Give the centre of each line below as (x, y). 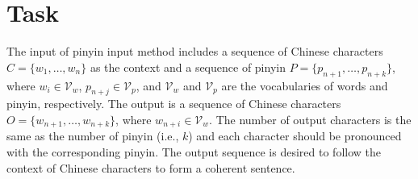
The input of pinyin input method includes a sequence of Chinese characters (195, 51)
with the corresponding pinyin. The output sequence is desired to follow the (194, 151)
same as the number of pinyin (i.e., (93, 136)
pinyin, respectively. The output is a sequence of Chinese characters (174, 104)
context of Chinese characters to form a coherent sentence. (151, 167)
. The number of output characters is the (310, 119)
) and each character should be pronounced (295, 136)
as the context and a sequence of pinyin (188, 67)
